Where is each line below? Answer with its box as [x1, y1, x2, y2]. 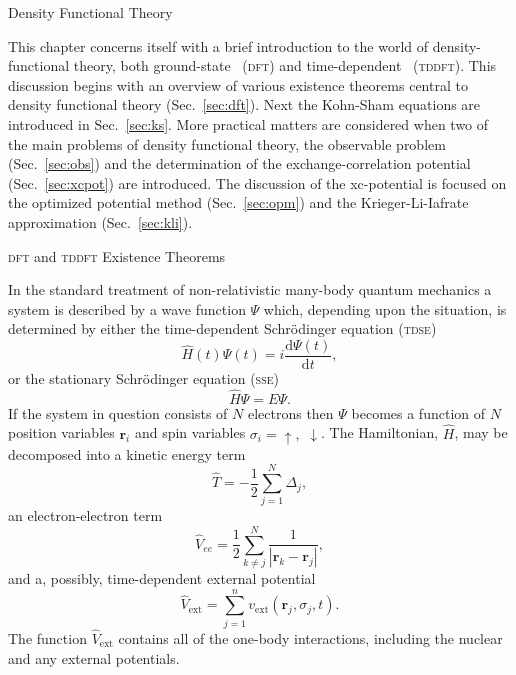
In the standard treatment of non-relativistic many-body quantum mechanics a [8, 279, 492, 300]
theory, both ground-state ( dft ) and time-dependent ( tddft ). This [73, 55, 497, 76]
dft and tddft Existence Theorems [8, 245, 226, 266]
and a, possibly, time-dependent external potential [8, 568, 316, 589]
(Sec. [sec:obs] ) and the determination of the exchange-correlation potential [8, 153, 471, 174]
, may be [454, 422, 508, 443]
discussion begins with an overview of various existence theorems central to [8, 74, 468, 95]
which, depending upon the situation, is [263, 298, 507, 319]
